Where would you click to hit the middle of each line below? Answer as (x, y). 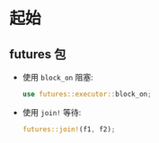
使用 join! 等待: (52, 112)
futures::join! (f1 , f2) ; (69, 129)
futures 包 (38, 54)
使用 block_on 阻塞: (57, 77)
